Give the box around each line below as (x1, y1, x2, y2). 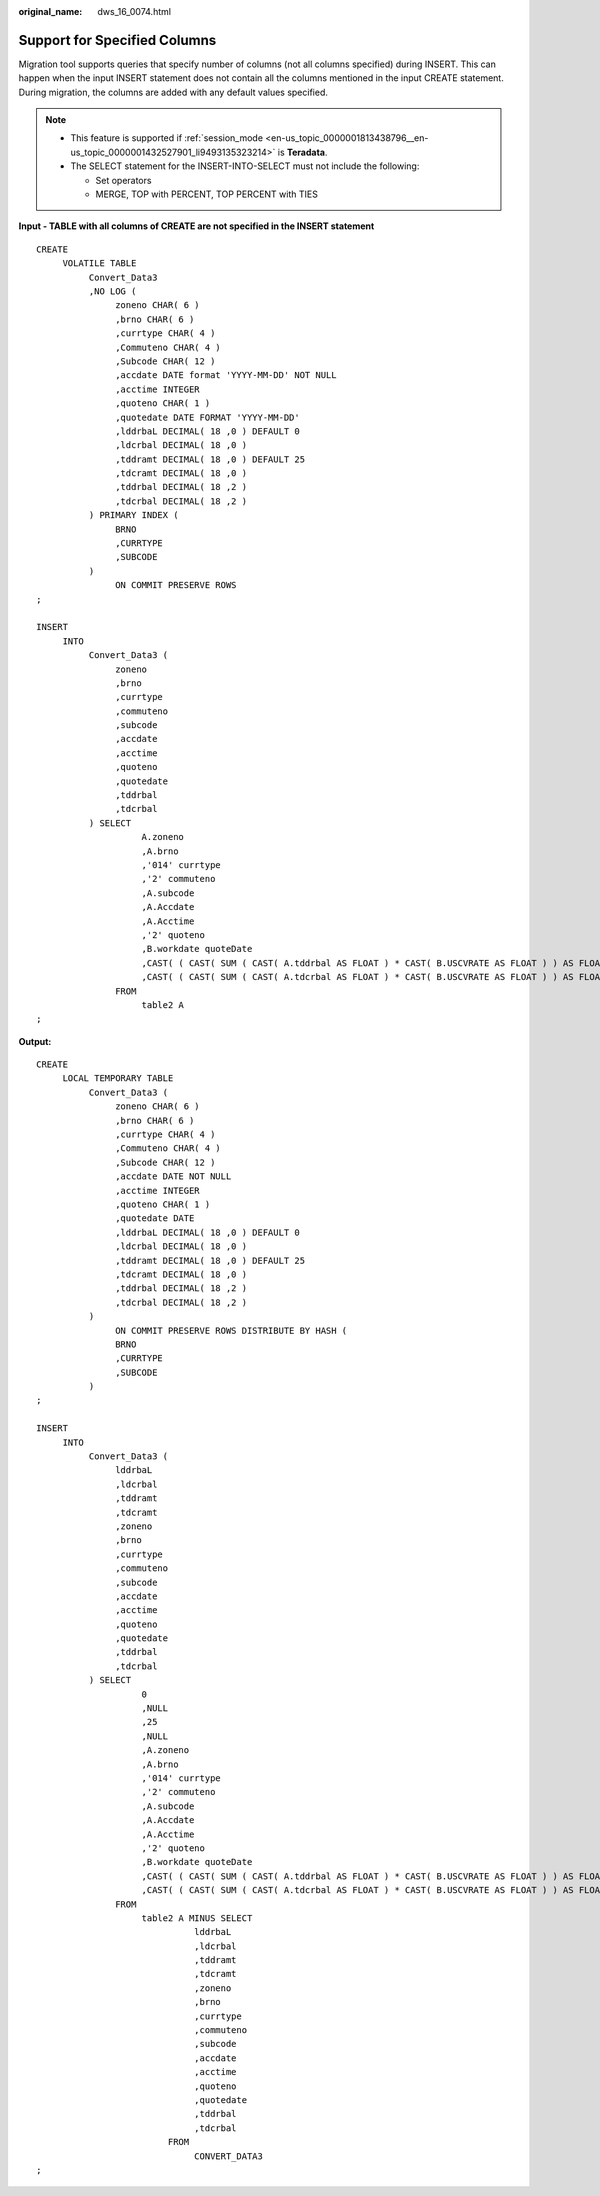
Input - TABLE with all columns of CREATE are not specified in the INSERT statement (18, 220, 375, 232)
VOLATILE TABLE (62, 258, 137, 269)
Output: (18, 1035, 52, 1047)
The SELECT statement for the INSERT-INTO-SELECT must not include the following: (70, 160, 420, 172)
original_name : (18, 6, 83, 17)
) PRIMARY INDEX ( (88, 510, 179, 521)
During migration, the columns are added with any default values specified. (18, 86, 329, 98)
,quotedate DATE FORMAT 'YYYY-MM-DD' (115, 411, 300, 423)
